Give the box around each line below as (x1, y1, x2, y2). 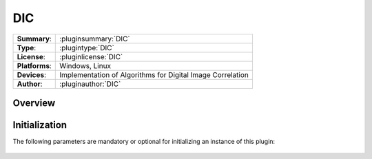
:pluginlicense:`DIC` (59, 52, 123, 61)
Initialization (12, 119, 68, 131)
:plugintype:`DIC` (59, 43, 115, 52)
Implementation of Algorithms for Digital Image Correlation (59, 70, 249, 79)
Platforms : (17, 61, 52, 70)
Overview (12, 97, 56, 109)
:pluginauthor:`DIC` (59, 79, 121, 89)
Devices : (17, 70, 46, 79)
